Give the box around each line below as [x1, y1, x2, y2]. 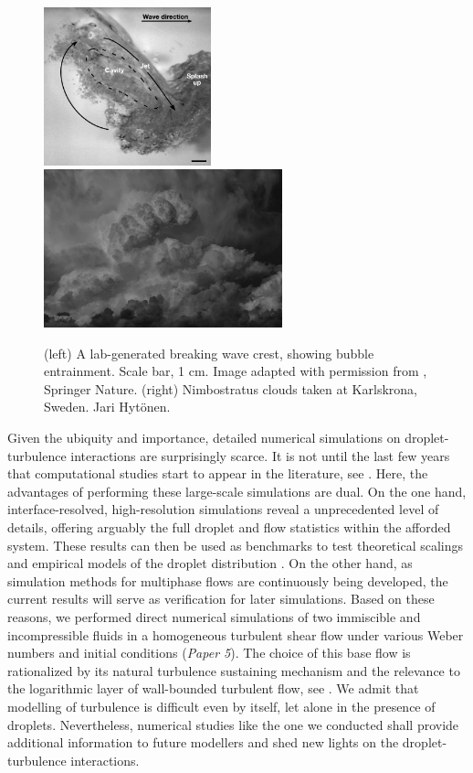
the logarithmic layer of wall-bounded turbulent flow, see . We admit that [7, 679, 419, 698]
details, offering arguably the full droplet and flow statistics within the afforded [7, 517, 451, 536]
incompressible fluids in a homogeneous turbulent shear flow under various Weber [7, 625, 464, 644]
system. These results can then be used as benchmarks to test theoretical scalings [7, 535, 464, 554]
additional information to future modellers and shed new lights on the [7, 733, 399, 752]
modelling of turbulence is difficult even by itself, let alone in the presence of [7, 696, 436, 715]
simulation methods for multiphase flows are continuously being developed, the [7, 571, 448, 590]
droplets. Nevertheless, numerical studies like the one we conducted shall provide [7, 714, 459, 734]
